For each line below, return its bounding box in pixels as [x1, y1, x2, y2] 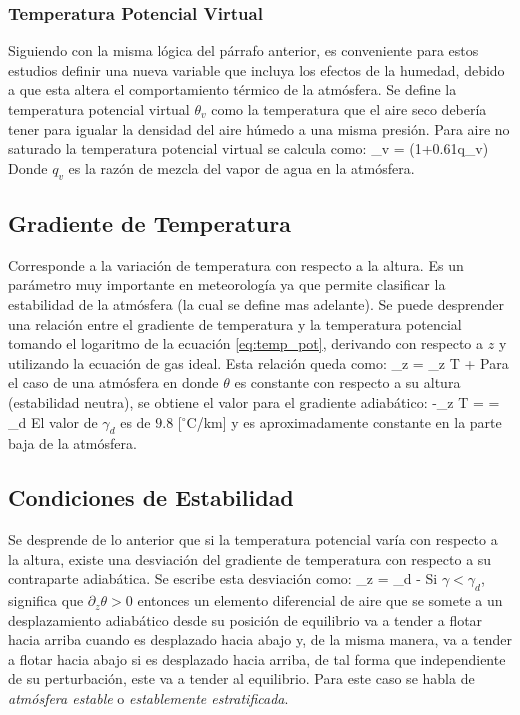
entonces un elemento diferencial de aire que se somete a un [137, 590, 503, 611]
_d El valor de [8, 411, 98, 432]
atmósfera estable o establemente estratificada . [8, 688, 289, 709]
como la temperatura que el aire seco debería [211, 99, 487, 119]
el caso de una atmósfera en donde [8, 372, 219, 393]
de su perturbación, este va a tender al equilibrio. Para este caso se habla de [8, 668, 475, 689]
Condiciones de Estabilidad [8, 482, 294, 513]
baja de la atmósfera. [8, 433, 137, 454]
